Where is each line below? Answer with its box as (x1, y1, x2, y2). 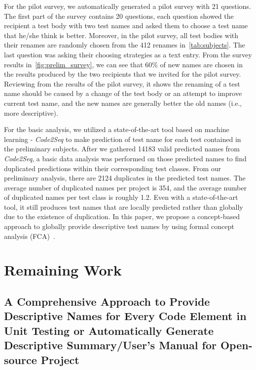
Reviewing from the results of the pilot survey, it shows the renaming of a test (4, 78, 240, 89)
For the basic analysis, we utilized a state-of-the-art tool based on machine (4, 124, 229, 135)
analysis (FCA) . (4, 231, 55, 241)
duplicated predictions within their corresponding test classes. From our (4, 163, 221, 173)
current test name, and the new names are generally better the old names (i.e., (4, 97, 242, 108)
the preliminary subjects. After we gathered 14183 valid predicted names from (4, 143, 240, 154)
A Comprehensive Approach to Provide (4, 294, 210, 309)
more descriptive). (4, 107, 58, 118)
